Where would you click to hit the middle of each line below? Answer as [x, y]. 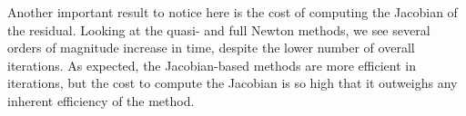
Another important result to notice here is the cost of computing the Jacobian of [233, 12]
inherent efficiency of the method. [101, 100]
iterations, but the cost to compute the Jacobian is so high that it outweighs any [233, 83]
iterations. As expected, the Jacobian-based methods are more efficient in [212, 65]
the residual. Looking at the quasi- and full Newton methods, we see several [219, 29]
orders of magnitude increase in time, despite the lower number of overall [211, 48]
